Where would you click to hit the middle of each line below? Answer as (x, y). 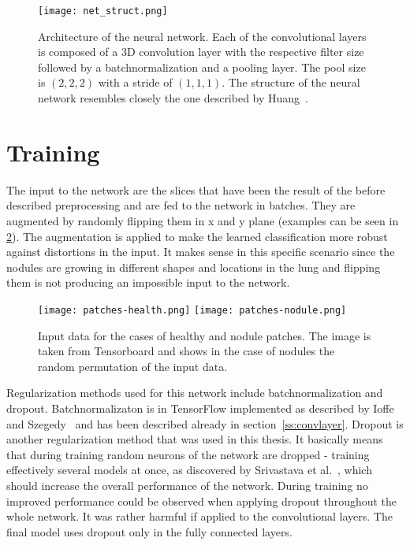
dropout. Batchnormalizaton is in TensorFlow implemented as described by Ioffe (200, 408)
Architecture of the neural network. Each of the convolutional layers (202, 36)
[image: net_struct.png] (103, 11)
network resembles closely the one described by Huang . (173, 98)
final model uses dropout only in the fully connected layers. (149, 531)
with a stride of (135, 82)
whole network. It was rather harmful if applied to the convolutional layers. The (199, 516)
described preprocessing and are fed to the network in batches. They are (181, 205)
